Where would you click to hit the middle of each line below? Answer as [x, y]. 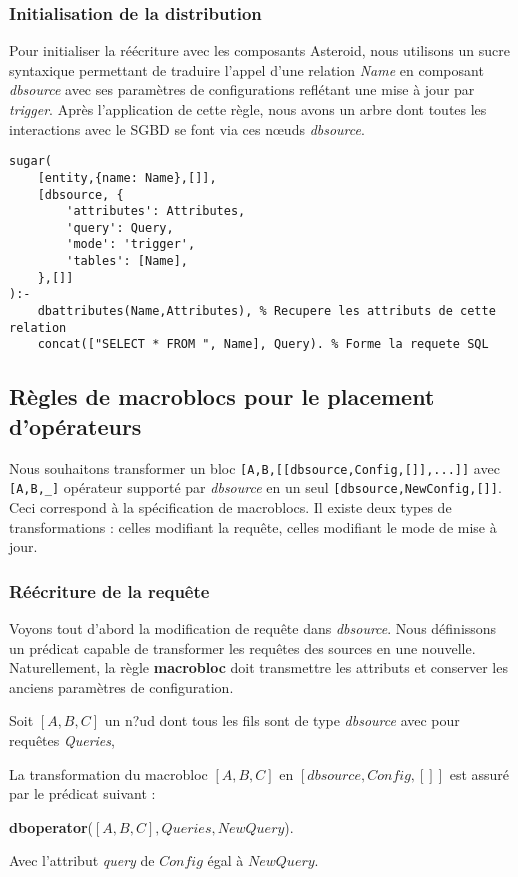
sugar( [30, 161]
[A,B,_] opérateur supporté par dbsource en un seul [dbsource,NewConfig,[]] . [255, 487]
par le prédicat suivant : [82, 793]
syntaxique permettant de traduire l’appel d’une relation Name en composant [246, 69]
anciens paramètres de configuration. [121, 686]
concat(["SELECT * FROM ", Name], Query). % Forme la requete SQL [263, 344]
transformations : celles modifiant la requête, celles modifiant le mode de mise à [253, 526]
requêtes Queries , [62, 739]
